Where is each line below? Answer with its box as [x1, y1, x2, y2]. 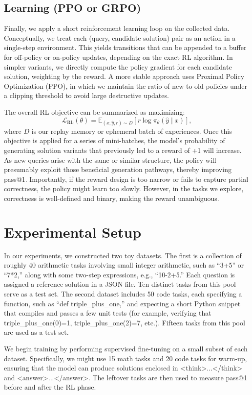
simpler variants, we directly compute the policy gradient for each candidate [4, 61, 232, 72]
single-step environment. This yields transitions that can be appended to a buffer [4, 42, 247, 52]
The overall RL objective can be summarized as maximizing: [4, 106, 185, 117]
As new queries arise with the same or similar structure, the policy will [4, 154, 216, 165]
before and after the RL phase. [4, 382, 96, 392]
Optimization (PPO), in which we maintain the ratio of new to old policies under [4, 80, 247, 91]
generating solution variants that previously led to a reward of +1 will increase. [4, 145, 242, 155]
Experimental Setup [4, 222, 142, 242]
